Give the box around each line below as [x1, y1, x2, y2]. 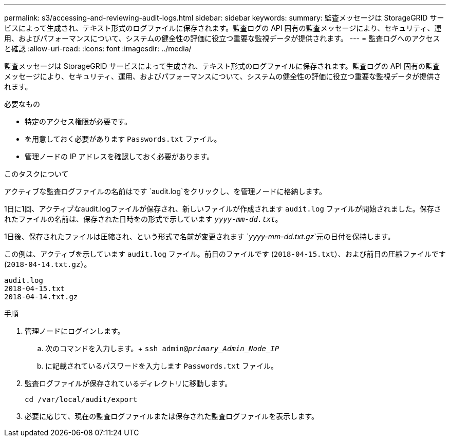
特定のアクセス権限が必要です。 [25, 117, 132, 126]
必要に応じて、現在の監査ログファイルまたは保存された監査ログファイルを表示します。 [25, 412, 318, 420]
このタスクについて [4, 169, 69, 178]
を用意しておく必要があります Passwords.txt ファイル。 [25, 135, 221, 143]
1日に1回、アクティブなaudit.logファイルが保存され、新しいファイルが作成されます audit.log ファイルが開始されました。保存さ [4, 204, 441, 213]
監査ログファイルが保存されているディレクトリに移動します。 [25, 379, 232, 388]
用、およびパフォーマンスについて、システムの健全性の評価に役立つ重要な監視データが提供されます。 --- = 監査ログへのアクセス [4, 34, 440, 43]
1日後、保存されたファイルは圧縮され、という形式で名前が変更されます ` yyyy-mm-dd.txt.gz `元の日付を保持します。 [4, 232, 395, 241]
